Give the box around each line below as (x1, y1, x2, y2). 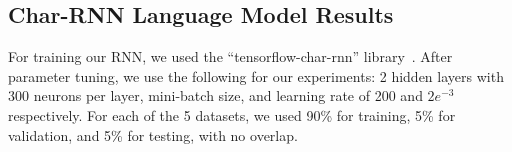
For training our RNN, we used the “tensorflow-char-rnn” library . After (8, 46, 453, 67)
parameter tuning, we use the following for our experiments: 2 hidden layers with (8, 65, 504, 86)
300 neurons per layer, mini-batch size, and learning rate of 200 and (8, 85, 423, 106)
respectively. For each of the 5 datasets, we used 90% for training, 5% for (8, 104, 456, 125)
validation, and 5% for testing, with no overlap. (8, 124, 298, 145)
